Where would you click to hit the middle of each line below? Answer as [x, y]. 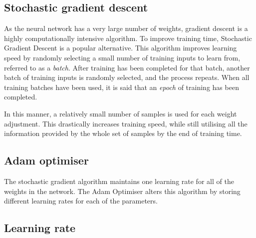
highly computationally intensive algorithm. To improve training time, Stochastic [128, 38]
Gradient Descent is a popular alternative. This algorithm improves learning [121, 48]
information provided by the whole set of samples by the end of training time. [123, 133]
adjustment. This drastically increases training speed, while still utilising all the [126, 123]
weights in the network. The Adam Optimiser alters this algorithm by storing [122, 191]
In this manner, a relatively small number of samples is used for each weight [121, 113]
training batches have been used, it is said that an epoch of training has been [122, 87]
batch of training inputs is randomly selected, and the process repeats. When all [127, 77]
